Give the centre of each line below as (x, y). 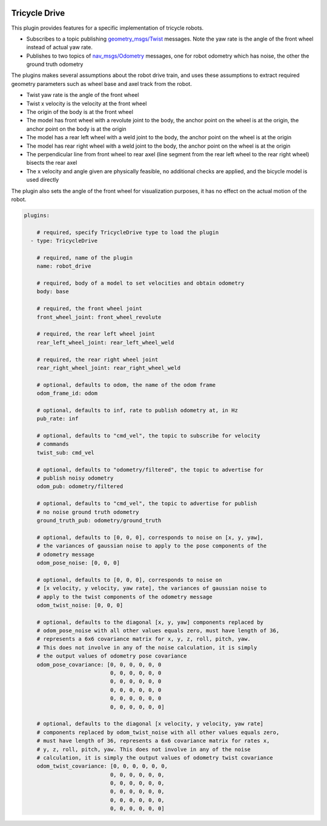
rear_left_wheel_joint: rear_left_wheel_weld (105, 342)
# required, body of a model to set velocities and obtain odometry (140, 283)
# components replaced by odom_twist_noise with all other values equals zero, (158, 732)
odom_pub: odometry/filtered (80, 487)
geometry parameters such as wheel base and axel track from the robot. (101, 84)
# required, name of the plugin (85, 258)
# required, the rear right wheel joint (97, 359)
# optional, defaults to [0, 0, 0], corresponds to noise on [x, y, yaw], (150, 537)
